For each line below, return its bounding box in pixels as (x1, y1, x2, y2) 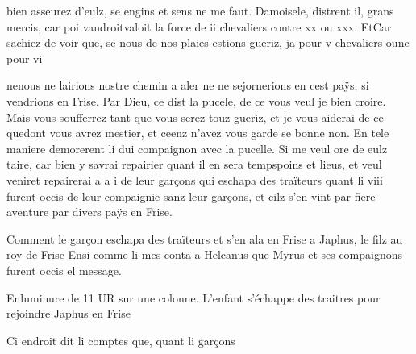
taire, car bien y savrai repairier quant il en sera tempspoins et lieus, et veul (6, 156, 382, 173)
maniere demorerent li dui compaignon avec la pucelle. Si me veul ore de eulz (6, 140, 388, 156)
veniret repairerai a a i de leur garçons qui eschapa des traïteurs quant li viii (6, 171, 383, 188)
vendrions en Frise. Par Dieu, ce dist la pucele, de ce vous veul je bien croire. (6, 92, 386, 109)
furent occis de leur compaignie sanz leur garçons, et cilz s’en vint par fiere (6, 187, 376, 204)
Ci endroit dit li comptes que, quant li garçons (6, 331, 235, 348)
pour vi (6, 49, 43, 66)
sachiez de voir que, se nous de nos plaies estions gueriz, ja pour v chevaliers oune (6, 34, 410, 51)
